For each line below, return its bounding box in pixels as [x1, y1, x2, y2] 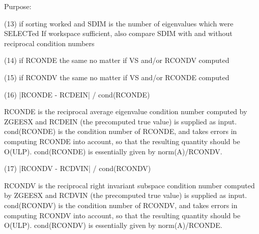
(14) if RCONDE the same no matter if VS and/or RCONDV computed [4, 55, 229, 65]
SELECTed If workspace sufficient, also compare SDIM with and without [4, 28, 233, 39]
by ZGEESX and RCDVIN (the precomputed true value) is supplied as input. [4, 190, 247, 200]
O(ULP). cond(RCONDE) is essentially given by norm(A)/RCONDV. [4, 146, 222, 156]
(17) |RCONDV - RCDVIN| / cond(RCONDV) [4, 163, 151, 174]
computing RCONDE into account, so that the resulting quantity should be [4, 136, 240, 146]
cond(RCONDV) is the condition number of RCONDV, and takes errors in [4, 199, 238, 210]
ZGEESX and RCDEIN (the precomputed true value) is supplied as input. [4, 116, 237, 126]
